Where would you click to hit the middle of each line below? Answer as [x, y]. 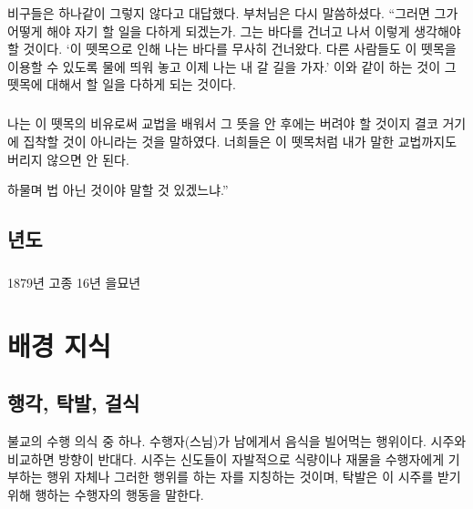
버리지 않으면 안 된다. [68, 159]
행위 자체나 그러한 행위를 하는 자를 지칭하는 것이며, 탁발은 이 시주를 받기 [254, 477]
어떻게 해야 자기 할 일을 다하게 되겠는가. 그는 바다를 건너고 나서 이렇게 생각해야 [234, 31]
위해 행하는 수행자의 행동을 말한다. [106, 494]
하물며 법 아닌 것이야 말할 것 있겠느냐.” [118, 190]
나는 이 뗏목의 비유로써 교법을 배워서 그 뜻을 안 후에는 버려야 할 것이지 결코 [223, 123]
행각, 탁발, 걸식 [74, 403]
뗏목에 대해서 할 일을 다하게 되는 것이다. [122, 84]
